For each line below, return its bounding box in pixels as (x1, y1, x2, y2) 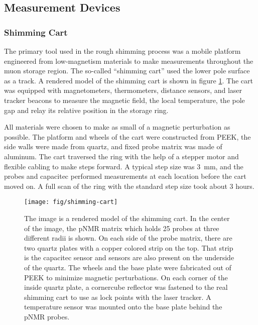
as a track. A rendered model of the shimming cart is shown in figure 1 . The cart (4, 75, 253, 85)
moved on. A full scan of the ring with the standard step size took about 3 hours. (4, 180, 254, 191)
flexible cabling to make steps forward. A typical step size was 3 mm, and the (4, 161, 243, 171)
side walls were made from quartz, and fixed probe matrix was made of (4, 141, 222, 152)
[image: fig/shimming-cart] (24, 198, 118, 206)
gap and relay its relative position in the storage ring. (4, 104, 169, 115)
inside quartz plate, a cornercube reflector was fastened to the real (24, 282, 228, 292)
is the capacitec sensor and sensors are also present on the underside (24, 252, 234, 263)
